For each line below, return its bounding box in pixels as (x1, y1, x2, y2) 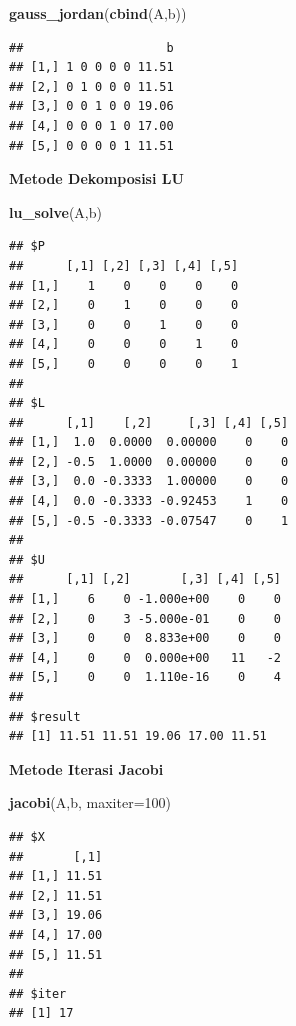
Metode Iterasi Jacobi (9, 758, 164, 779)
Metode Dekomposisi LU (9, 168, 184, 189)
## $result (9, 709, 81, 724)
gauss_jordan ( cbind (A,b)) (9, 3, 187, 23)
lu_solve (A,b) (9, 201, 102, 222)
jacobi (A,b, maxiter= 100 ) (9, 792, 171, 813)
